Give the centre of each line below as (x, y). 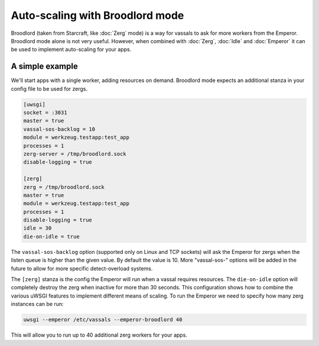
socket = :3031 (45, 112)
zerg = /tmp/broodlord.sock (64, 187)
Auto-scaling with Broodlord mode (97, 15)
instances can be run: (38, 304)
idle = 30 (38, 228)
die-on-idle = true (51, 236)
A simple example (44, 66)
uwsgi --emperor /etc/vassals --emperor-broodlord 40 (103, 320)
